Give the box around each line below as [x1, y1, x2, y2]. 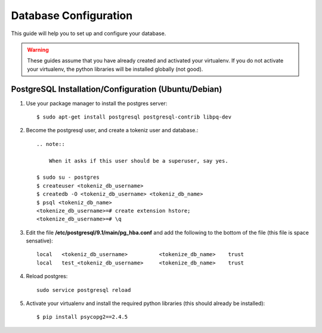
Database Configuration [11, 9, 133, 22]
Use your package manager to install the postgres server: [26, 99, 168, 107]
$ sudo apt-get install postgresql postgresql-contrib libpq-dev [36, 114, 232, 120]
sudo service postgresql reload [36, 287, 131, 293]
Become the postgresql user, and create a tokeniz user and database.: [26, 127, 199, 134]
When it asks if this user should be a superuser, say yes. [48, 157, 229, 164]
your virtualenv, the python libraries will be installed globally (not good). [27, 66, 203, 73]
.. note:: [36, 141, 65, 147]
